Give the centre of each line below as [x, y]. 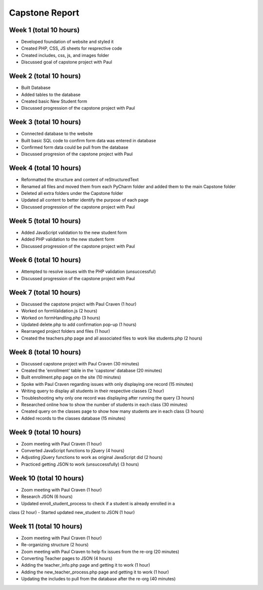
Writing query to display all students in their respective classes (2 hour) [93, 391]
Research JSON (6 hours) [47, 496]
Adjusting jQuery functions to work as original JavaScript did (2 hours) [92, 457]
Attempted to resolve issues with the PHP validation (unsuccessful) [88, 272]
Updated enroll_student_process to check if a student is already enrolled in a [98, 503]
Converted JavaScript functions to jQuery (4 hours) [73, 451]
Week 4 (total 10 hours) [45, 168]
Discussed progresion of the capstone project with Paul [77, 154]
